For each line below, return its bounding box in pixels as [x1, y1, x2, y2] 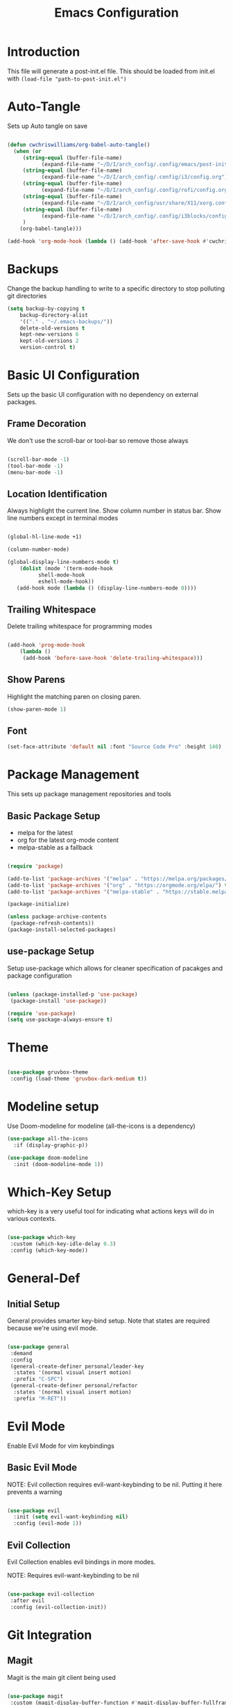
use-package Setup [7, 946, 95, 957]
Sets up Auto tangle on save [7, 122, 88, 130]
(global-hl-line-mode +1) [7, 533, 82, 540]
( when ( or [13, 147, 42, 154]
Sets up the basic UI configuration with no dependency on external [7, 391, 199, 398]
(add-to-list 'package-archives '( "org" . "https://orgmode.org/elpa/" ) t [7, 882, 228, 889]
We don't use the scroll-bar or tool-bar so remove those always [7, 436, 189, 444]
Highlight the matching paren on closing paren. [7, 692, 141, 700]
